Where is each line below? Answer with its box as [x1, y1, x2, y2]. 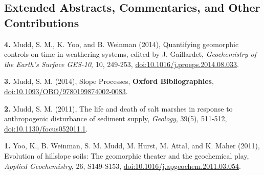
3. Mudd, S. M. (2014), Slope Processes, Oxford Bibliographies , [4, 76, 214, 86]
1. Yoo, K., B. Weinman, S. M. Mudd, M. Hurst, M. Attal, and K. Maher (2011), [4, 140, 260, 151]
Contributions [4, 14, 79, 30]
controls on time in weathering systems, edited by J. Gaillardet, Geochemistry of [4, 49, 256, 59]
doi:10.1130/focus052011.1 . [4, 123, 88, 134]
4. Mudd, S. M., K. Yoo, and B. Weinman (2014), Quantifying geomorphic [4, 38, 239, 49]
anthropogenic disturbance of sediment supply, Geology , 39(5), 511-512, [4, 113, 227, 124]
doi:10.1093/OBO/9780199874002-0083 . [4, 85, 128, 96]
